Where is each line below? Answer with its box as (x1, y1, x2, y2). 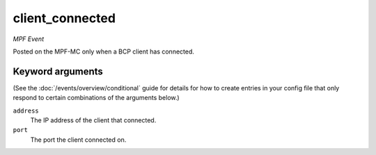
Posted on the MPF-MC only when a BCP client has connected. (13, 47, 195, 56)
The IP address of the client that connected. (30, 116, 157, 124)
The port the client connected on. (30, 136, 127, 144)
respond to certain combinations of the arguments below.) (13, 94, 180, 102)
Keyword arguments (13, 65, 104, 77)
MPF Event (13, 35, 45, 43)
